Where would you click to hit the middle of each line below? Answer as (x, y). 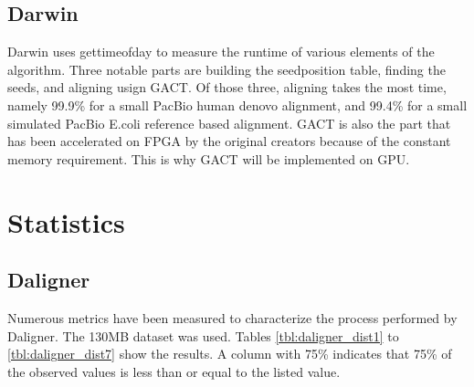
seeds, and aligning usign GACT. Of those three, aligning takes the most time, (227, 87)
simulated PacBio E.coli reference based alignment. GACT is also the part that (229, 123)
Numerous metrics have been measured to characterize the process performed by (232, 317)
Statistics (66, 221)
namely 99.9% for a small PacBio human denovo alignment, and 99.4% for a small (237, 105)
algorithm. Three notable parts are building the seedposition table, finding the (226, 69)
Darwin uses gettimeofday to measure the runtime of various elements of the (221, 52)
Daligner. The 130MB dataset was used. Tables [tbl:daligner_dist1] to (203, 335)
